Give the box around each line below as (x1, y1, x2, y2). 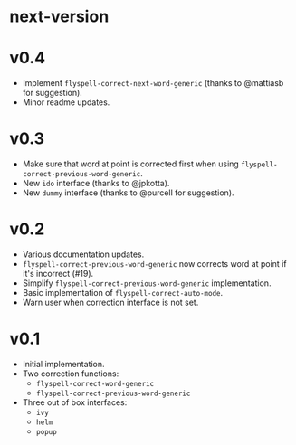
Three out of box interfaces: (22, 396, 128, 408)
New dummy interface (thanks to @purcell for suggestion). (22, 187, 234, 198)
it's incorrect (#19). (22, 269, 94, 279)
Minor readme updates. (22, 97, 110, 108)
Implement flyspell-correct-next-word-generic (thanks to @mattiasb (22, 78, 284, 89)
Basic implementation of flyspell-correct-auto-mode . (22, 288, 224, 298)
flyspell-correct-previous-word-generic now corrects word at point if (22, 259, 287, 269)
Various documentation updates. (22, 249, 145, 260)
